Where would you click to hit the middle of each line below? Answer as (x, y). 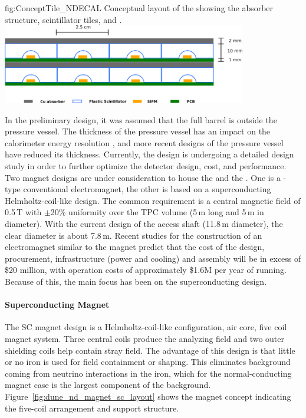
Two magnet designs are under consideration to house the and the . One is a (143, 177)
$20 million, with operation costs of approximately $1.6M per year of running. (146, 270)
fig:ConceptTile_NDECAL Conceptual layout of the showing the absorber (139, 8)
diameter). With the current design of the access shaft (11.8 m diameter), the (144, 224)
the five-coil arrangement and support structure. (92, 408)
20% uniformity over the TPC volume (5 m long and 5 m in (157, 212)
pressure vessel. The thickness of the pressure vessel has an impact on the (138, 131)
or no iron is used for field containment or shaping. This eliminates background (148, 362)
